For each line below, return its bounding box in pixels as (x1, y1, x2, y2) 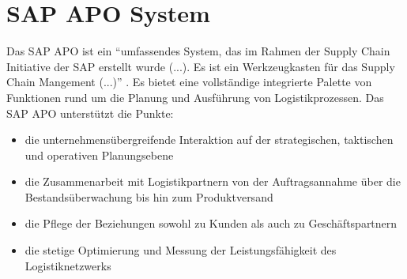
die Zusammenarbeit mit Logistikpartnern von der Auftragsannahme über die (24, 173, 401, 190)
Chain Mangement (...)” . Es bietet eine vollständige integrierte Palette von (6, 74, 372, 90)
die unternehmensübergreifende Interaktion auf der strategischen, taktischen (24, 131, 394, 148)
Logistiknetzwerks (24, 257, 111, 273)
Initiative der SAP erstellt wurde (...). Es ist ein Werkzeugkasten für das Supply (6, 58, 395, 74)
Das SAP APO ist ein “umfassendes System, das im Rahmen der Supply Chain (6, 43, 390, 59)
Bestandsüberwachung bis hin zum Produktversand (24, 188, 273, 205)
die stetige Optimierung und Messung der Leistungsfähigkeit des (24, 242, 337, 258)
